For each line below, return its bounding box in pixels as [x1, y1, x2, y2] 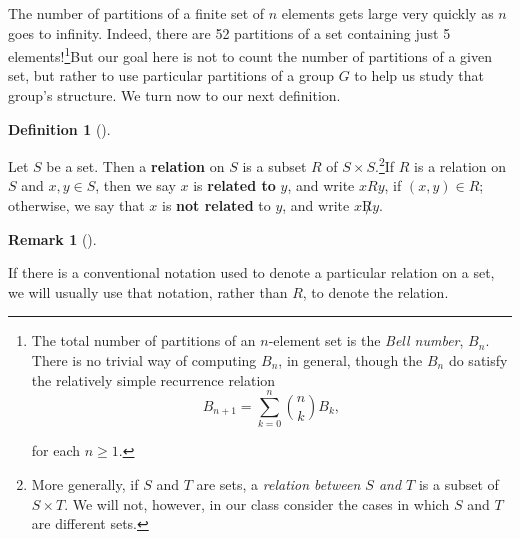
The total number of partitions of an [31, 330, 256, 351]
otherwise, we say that [8, 195, 145, 216]
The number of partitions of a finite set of [8, 3, 265, 23]
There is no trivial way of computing [31, 350, 257, 371]
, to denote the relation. [302, 281, 449, 302]
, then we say [95, 175, 176, 196]
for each [31, 440, 81, 461]
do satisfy [448, 350, 508, 371]
